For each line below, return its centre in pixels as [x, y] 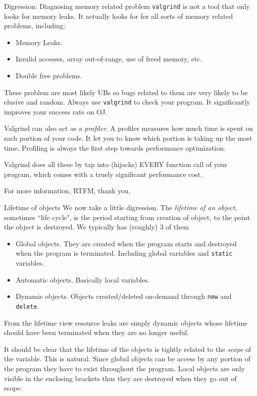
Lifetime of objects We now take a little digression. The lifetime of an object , [121, 207]
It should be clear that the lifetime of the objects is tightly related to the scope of [128, 349]
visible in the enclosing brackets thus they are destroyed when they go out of [120, 378]
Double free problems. [49, 76]
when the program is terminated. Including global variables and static [124, 253]
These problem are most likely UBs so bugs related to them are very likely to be [126, 92]
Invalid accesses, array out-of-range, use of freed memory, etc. [109, 59]
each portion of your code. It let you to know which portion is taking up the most [128, 138]
